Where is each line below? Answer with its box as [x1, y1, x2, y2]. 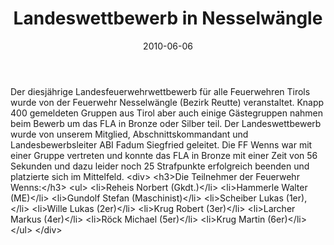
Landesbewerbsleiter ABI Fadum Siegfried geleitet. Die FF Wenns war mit [10, 138, 313, 151]
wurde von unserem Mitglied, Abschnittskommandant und [10, 128, 249, 140]
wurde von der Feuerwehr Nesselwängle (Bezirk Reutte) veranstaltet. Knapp [10, 96, 325, 108]
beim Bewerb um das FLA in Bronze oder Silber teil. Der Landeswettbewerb [10, 117, 322, 129]
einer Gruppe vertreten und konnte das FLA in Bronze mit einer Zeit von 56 [10, 149, 318, 161]
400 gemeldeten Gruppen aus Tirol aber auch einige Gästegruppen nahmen [10, 107, 324, 119]
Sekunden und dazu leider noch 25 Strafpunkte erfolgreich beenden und [10, 160, 310, 172]
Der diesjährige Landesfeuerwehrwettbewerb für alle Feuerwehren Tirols [10, 85, 311, 97]
